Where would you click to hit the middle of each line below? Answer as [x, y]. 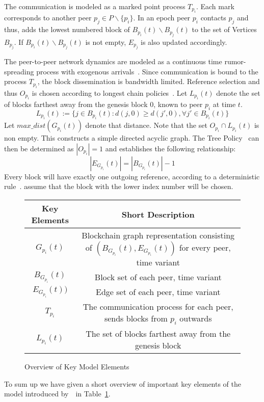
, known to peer [178, 104]
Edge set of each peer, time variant [158, 292]
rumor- [235, 61]
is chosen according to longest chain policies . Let [110, 92]
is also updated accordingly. [184, 42]
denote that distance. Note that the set [146, 125]
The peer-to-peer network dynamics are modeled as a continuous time [113, 61]
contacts [213, 18]
